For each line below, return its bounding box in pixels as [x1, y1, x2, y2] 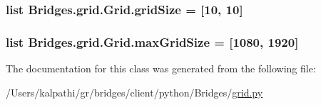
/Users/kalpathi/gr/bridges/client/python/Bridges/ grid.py [6, 84, 263, 99]
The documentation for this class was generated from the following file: [6, 61, 316, 76]
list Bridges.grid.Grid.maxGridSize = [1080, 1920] [6, 33, 299, 50]
